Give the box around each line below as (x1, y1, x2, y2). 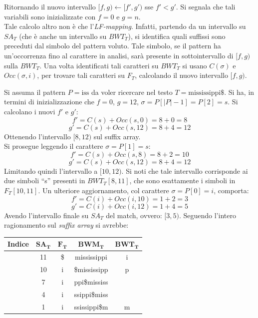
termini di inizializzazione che (4, 96, 94, 107)
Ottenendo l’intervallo (4, 131, 71, 141)
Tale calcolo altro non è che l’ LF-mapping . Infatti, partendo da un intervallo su (4, 21, 246, 31)
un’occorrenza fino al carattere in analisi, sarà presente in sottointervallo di (4, 50, 234, 60)
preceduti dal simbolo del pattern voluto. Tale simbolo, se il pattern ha (4, 40, 221, 51)
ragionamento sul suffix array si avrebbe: (4, 220, 129, 230)
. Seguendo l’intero (179, 210, 236, 220)
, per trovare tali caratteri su (37, 70, 125, 80)
